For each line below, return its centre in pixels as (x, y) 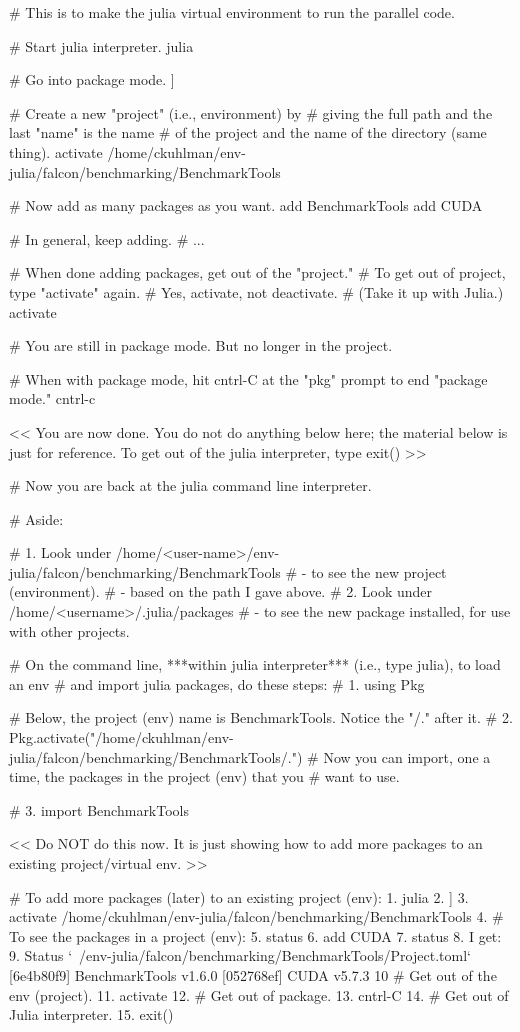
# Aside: (36, 518)
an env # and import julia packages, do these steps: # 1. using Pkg (217, 683)
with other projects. (69, 630)
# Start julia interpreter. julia (101, 45)
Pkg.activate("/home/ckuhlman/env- (121, 737)
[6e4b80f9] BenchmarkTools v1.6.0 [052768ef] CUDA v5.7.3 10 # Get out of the (253, 974)
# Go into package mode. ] (92, 79)
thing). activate (56, 151)
